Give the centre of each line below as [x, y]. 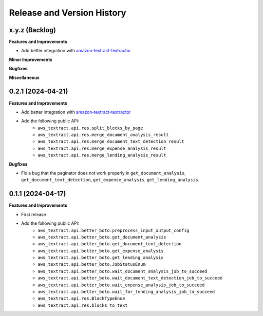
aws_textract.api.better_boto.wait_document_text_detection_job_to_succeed [130, 278]
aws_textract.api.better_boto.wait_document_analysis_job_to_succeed [122, 271]
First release [34, 214]
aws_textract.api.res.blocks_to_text [83, 305]
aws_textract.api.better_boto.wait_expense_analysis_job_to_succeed [121, 285]
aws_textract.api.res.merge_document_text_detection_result [111, 142]
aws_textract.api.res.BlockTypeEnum [81, 298]
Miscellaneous [24, 78]
